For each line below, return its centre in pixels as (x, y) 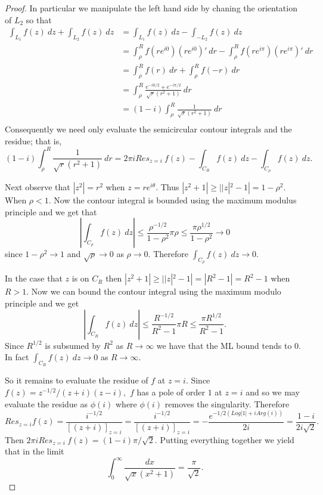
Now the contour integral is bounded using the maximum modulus (175, 200)
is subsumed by (73, 345)
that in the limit (35, 451)
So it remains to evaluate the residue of (77, 380)
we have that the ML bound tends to (224, 345)
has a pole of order (171, 392)
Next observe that (38, 187)
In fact (17, 357)
